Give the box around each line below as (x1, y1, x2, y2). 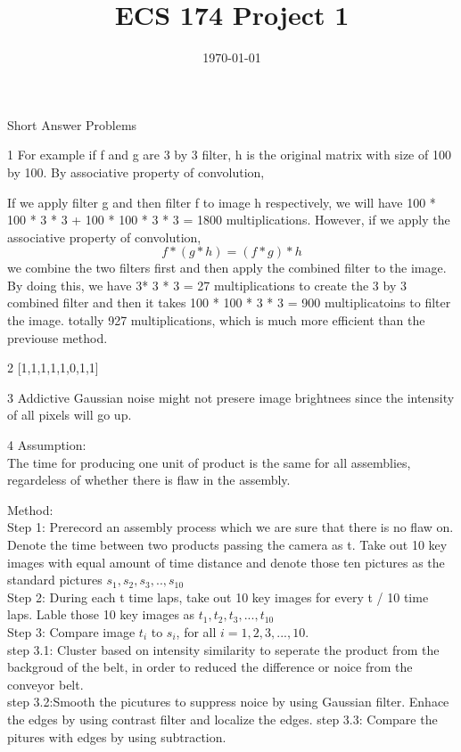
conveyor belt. (7, 674, 84, 693)
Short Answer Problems (7, 115, 137, 134)
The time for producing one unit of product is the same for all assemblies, (7, 453, 411, 471)
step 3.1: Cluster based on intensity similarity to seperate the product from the (7, 640, 440, 658)
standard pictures (7, 570, 103, 589)
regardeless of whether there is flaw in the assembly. (7, 470, 291, 489)
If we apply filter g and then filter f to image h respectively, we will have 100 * (7, 192, 436, 211)
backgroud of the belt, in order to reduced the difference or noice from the (7, 658, 413, 676)
